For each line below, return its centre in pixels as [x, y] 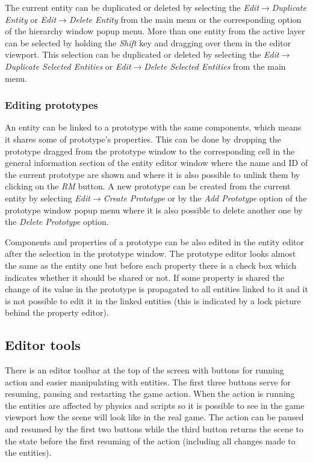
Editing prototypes [51, 105]
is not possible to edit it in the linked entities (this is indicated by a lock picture [153, 300]
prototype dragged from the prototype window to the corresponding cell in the [150, 151]
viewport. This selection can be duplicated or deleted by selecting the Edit [142, 54]
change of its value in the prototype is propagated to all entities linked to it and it [156, 289]
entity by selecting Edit [48, 198]
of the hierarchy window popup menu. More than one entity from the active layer [155, 31]
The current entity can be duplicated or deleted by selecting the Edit [132, 7]
